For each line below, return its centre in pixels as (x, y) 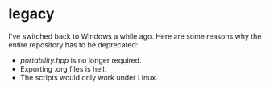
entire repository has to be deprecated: (73, 44)
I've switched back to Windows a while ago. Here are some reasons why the (135, 36)
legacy (31, 14)
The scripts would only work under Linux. (89, 77)
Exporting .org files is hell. (63, 68)
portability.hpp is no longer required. (81, 60)
